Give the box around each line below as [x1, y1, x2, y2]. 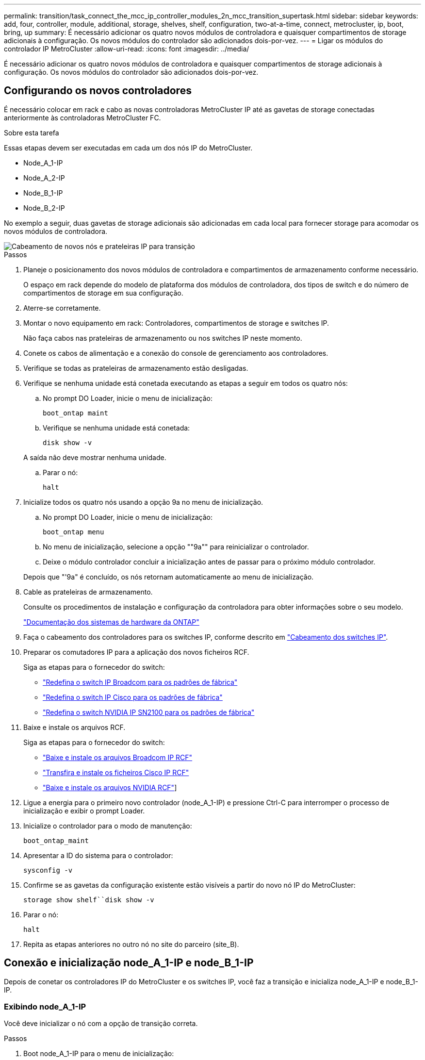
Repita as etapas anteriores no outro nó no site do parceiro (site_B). [23, 940, 239, 948]
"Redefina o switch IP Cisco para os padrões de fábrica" [43, 693, 223, 701]
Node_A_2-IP [23, 173, 65, 182]
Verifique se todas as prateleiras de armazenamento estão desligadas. [23, 364, 248, 372]
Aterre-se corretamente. [23, 303, 101, 312]
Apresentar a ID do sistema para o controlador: [23, 851, 173, 860]
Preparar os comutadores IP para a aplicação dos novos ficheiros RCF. [23, 647, 249, 656]
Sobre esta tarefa [4, 128, 59, 137]
